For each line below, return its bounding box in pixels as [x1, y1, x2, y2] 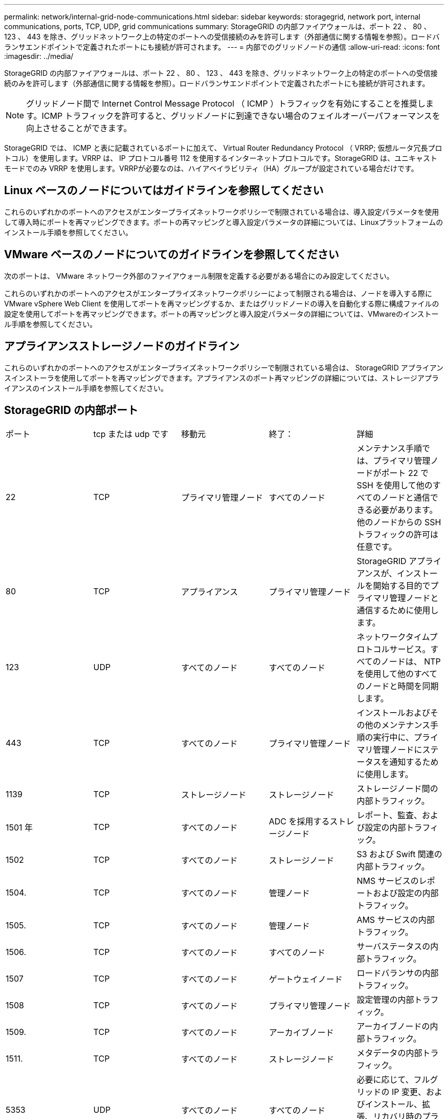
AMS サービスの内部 [356, 915, 435, 925]
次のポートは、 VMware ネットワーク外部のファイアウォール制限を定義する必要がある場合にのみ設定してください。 [4, 271, 394, 280]
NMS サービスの [356, 876, 419, 886]
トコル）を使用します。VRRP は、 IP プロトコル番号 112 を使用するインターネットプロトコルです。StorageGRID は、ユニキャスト [4, 154, 438, 162]
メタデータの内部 [356, 1048, 422, 1059]
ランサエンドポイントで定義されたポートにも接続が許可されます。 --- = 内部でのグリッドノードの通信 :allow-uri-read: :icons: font [4, 43, 440, 51]
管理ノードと [389, 593, 439, 604]
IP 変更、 [391, 1087, 426, 1097]
